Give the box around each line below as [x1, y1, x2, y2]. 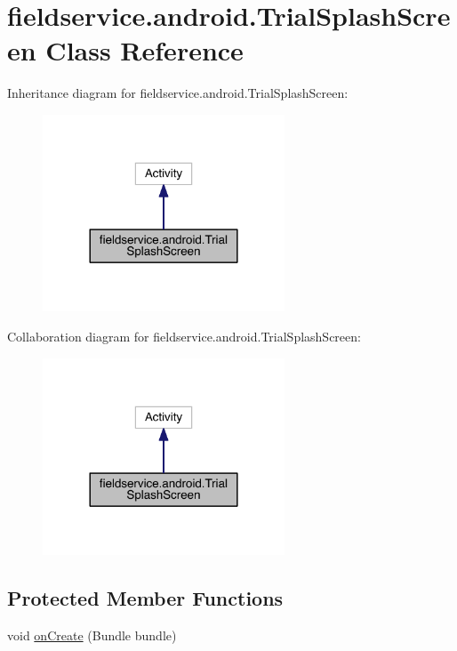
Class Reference [45, 32, 244, 68]
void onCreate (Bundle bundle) [7, 625, 177, 644]
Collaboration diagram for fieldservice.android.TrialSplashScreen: [7, 326, 361, 345]
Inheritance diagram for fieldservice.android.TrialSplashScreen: [7, 84, 349, 102]
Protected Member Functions [7, 583, 284, 611]
